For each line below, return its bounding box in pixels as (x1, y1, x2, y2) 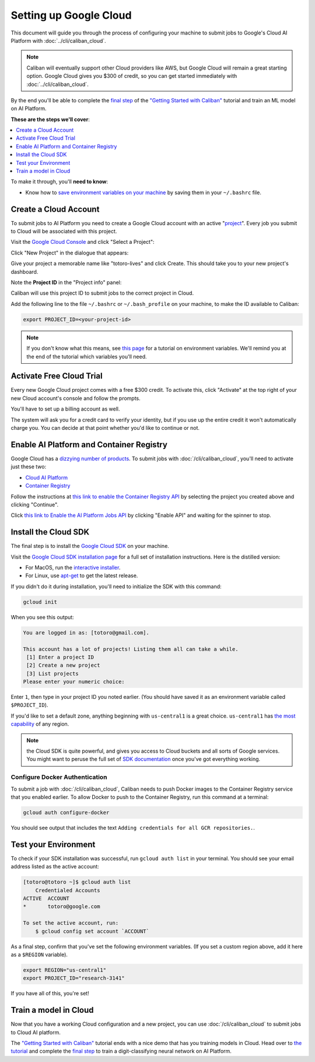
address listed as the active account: (10, 863, 99, 870)
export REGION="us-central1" (23, 967, 107, 973)
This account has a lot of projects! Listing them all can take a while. (23, 646, 239, 652)
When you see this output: (10, 613, 74, 620)
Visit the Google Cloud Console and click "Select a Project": (10, 239, 155, 246)
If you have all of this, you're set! (10, 990, 90, 997)
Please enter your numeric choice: (23, 678, 125, 685)
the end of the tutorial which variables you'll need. (26, 353, 147, 360)
